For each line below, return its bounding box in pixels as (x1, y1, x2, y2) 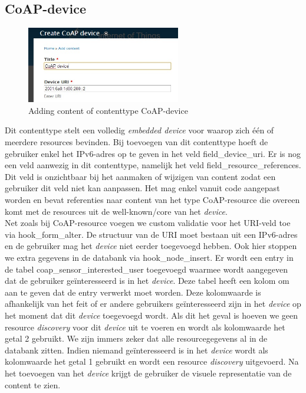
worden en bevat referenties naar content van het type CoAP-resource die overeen (5, 194, 300, 206)
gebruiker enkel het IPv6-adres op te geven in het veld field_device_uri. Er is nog (5, 147, 301, 159)
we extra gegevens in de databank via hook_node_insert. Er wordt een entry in (5, 251, 294, 264)
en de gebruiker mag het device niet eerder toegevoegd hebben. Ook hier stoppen (5, 240, 297, 252)
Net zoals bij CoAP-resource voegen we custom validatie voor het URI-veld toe (5, 217, 291, 229)
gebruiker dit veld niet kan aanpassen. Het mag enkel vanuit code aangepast (5, 182, 280, 194)
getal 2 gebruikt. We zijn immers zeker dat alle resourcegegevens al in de (5, 332, 268, 345)
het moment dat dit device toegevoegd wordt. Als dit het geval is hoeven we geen (5, 309, 298, 321)
